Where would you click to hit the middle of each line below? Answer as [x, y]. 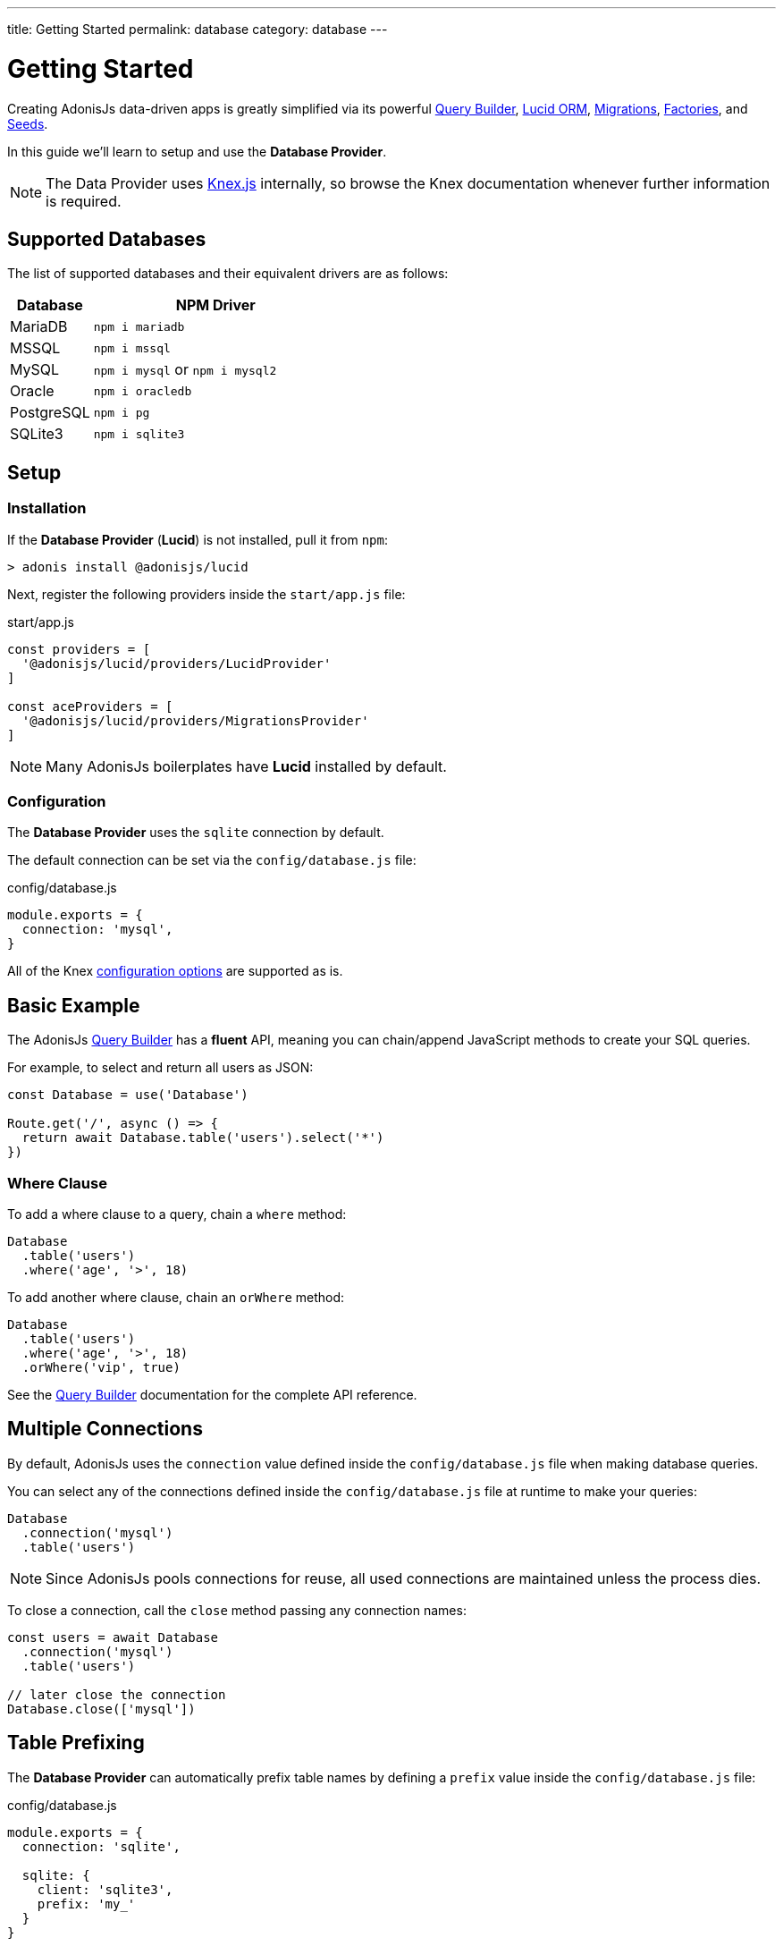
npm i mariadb [139, 326]
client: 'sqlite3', [105, 1889]
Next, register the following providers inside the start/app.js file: [206, 594]
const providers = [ [79, 649]
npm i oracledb [143, 391]
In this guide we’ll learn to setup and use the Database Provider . [197, 151]
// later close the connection [117, 1694]
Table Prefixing [76, 1743]
